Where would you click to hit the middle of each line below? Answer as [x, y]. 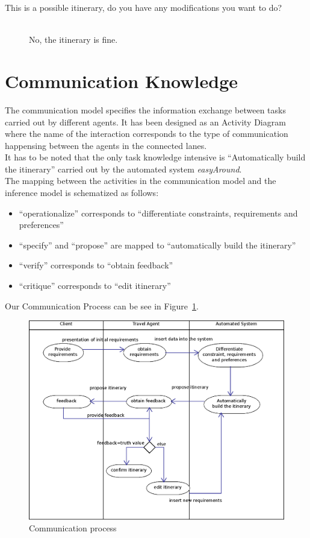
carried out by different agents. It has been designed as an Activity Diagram [145, 122]
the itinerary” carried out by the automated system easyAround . [123, 169]
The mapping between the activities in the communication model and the [141, 181]
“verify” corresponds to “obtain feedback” [96, 265]
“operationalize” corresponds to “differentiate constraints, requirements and [158, 213]
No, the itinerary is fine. [73, 40]
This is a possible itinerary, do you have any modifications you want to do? [144, 7]
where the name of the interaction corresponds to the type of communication [147, 134]
